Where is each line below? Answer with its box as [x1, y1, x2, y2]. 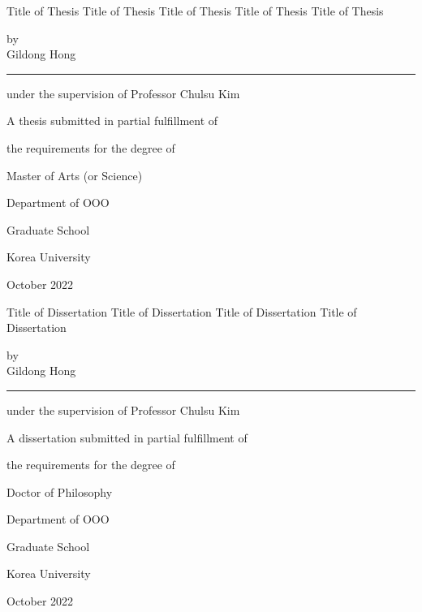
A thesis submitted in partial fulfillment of [6, 112, 218, 129]
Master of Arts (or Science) [6, 166, 143, 183]
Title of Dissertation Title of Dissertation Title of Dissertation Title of [6, 303, 357, 320]
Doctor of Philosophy [6, 483, 113, 500]
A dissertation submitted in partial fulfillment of [6, 429, 248, 446]
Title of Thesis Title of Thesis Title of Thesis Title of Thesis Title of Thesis [6, 2, 384, 19]
